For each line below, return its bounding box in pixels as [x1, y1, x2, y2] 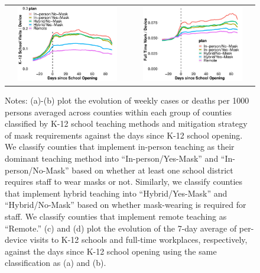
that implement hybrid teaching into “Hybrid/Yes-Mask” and [5, 187, 227, 199]
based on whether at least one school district [71, 163, 233, 176]
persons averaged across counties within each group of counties [5, 105, 232, 118]
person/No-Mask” [5, 163, 69, 176]
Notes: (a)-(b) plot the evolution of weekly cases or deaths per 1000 [5, 94, 249, 107]
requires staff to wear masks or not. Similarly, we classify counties [5, 175, 243, 188]
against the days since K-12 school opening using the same [5, 245, 217, 257]
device [5, 233, 27, 246]
